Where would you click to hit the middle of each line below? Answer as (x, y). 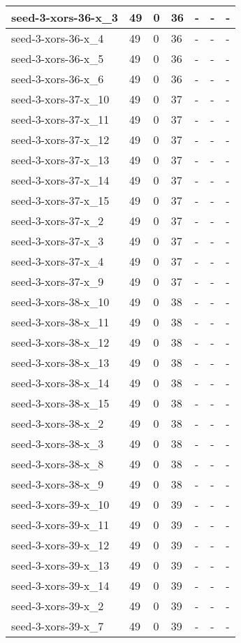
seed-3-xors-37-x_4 (58, 261)
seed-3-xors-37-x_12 (60, 139)
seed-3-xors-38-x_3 (58, 443)
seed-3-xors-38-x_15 (60, 403)
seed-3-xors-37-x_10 (60, 99)
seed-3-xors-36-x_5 (58, 58)
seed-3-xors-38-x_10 (60, 302)
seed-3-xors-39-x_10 (60, 504)
